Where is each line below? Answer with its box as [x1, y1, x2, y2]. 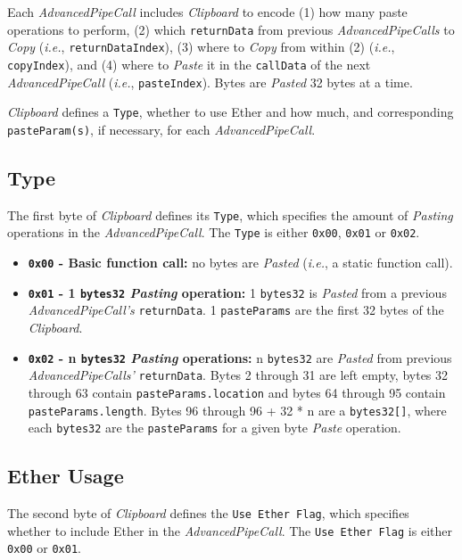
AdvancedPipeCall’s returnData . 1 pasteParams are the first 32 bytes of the [28, 301, 444, 319]
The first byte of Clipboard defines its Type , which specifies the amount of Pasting [7, 205, 453, 224]
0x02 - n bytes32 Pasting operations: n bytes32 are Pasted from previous [28, 348, 452, 366]
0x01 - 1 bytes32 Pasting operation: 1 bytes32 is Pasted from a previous [28, 283, 447, 301]
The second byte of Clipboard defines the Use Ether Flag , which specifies [7, 504, 409, 523]
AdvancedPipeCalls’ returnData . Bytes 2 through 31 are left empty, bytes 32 [28, 366, 449, 384]
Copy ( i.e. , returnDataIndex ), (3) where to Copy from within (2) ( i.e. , [7, 37, 395, 56]
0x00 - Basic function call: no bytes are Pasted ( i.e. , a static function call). [28, 253, 453, 272]
